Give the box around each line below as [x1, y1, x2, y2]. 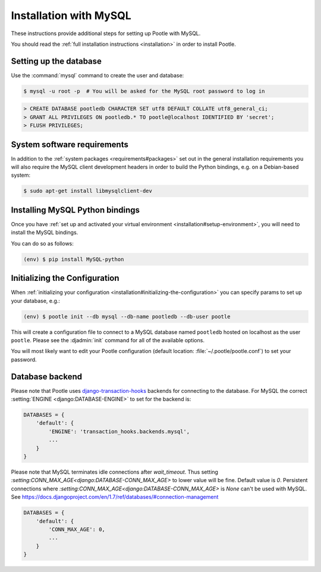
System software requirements [11, 139, 129, 149]
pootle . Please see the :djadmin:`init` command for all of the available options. [11, 336, 205, 343]
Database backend [11, 371, 83, 382]
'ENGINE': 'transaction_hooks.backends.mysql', [48, 428, 190, 435]
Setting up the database [11, 56, 102, 66]
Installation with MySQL [11, 9, 132, 22]
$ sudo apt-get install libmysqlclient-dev [23, 187, 153, 195]
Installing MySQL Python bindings [11, 205, 140, 215]
